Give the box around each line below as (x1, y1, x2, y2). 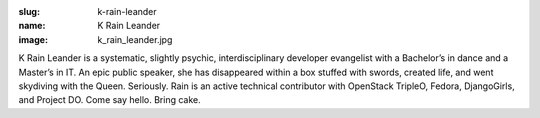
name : (18, 20, 46, 32)
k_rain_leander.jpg (97, 33, 173, 45)
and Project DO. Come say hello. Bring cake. (18, 94, 201, 106)
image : (18, 33, 49, 45)
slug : (18, 6, 40, 17)
